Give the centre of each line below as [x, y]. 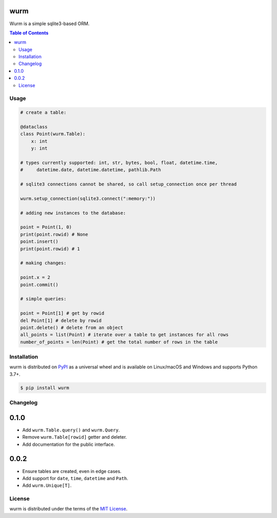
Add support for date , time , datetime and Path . [75, 478]
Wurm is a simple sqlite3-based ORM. [50, 24]
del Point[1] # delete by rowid [61, 320]
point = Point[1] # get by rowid [62, 313]
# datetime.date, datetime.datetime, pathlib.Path [91, 170]
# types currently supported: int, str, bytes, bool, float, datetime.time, [119, 162]
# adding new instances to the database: [73, 213]
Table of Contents [29, 33]
